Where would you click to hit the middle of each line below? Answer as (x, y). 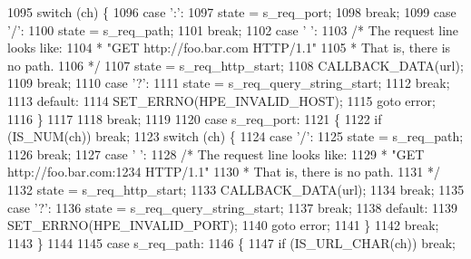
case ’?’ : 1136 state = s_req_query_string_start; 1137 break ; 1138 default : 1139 (233, 207)
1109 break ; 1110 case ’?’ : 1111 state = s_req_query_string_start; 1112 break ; (229, 83)
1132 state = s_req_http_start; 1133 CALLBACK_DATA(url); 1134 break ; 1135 (236, 189)
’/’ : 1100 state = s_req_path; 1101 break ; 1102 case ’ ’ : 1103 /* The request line (233, 29)
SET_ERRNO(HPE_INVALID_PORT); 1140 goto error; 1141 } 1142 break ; (223, 225)
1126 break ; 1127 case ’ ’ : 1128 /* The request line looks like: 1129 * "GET (216, 153)
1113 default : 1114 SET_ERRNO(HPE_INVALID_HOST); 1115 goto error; (221, 100)
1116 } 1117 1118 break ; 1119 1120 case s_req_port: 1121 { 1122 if (195, 118)
